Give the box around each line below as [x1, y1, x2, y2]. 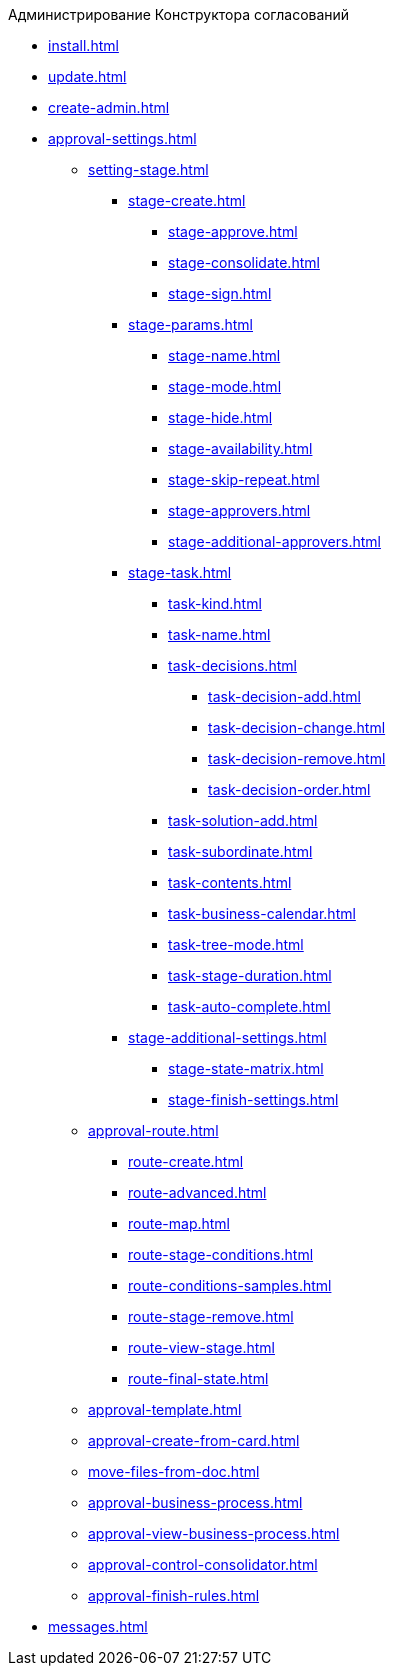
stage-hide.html [168, 409, 273, 426]
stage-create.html [128, 192, 246, 209]
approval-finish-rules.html [88, 1587, 260, 1604]
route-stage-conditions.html [128, 1246, 314, 1263]
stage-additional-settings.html [128, 1029, 327, 1046]
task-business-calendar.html [168, 905, 356, 922]
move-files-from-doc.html [88, 1463, 260, 1480]
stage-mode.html [168, 378, 282, 395]
